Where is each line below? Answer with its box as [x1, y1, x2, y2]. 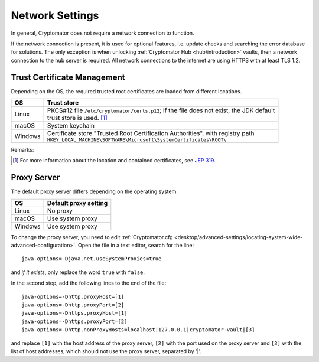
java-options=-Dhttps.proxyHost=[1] [21, 310, 128, 317]
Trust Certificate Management [11, 72, 125, 82]
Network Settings [11, 9, 99, 22]
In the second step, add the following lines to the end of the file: [11, 279, 167, 286]
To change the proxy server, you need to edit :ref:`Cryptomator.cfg [11, 233, 174, 240]
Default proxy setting [47, 198, 108, 207]
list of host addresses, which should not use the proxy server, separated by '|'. [11, 348, 202, 354]
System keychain [47, 122, 95, 130]
